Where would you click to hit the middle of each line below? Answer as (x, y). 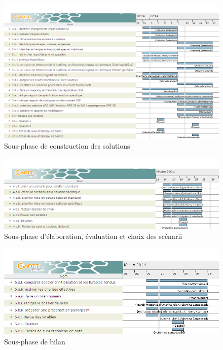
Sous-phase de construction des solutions (67, 146)
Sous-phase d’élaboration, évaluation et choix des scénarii (93, 236)
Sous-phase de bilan (35, 341)
